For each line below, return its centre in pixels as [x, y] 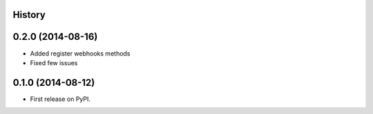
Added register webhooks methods [80, 53]
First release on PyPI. [60, 99]
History [29, 15]
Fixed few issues [54, 62]
